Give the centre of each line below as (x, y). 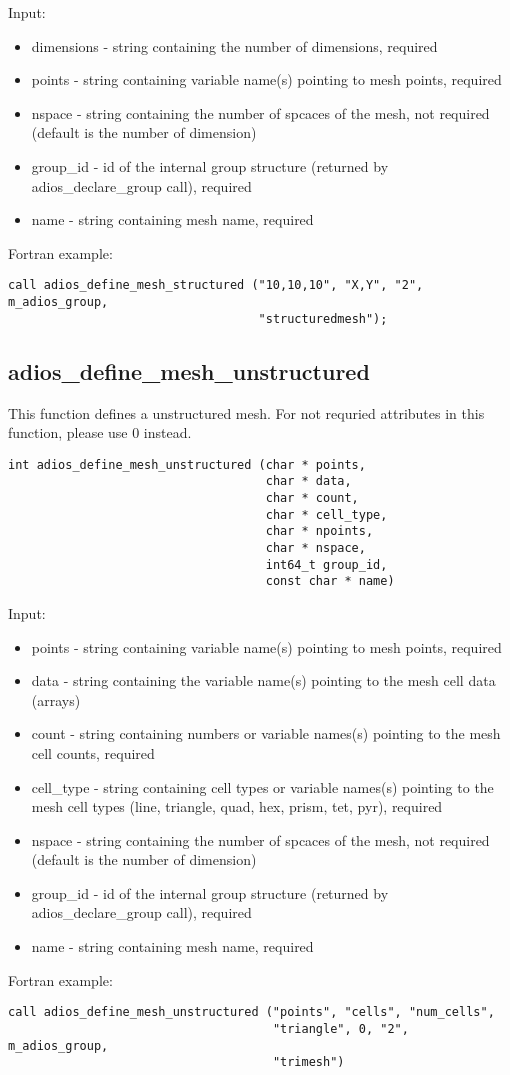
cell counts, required (93, 752)
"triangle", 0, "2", (340, 1028)
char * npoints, (319, 531)
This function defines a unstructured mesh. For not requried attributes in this (246, 412)
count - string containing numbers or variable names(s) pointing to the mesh (266, 733)
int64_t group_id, (326, 564)
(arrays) (56, 699)
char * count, (312, 498)
